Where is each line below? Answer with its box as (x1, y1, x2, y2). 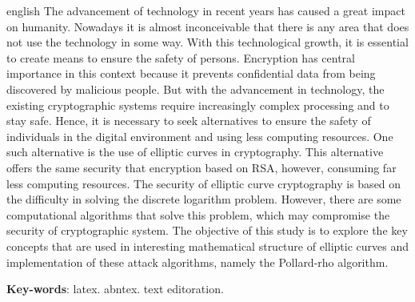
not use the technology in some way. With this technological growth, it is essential (6, 34, 409, 50)
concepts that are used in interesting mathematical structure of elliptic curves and (6, 237, 409, 254)
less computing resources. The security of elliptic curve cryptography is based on (6, 175, 401, 191)
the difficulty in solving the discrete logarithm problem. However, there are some (6, 191, 401, 207)
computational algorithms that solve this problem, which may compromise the (6, 206, 390, 223)
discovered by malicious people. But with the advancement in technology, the (6, 80, 385, 97)
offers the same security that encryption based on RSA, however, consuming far (6, 159, 397, 175)
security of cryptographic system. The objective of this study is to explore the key (6, 222, 408, 239)
